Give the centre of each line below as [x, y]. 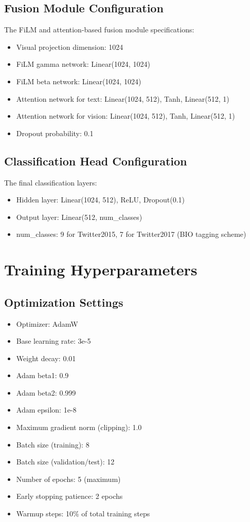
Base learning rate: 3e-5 [53, 341]
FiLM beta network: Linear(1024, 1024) [79, 81]
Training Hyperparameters [101, 269]
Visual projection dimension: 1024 [70, 46]
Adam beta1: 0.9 [42, 375]
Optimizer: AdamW [47, 323]
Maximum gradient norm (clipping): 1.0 [79, 427]
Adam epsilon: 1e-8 [46, 410]
